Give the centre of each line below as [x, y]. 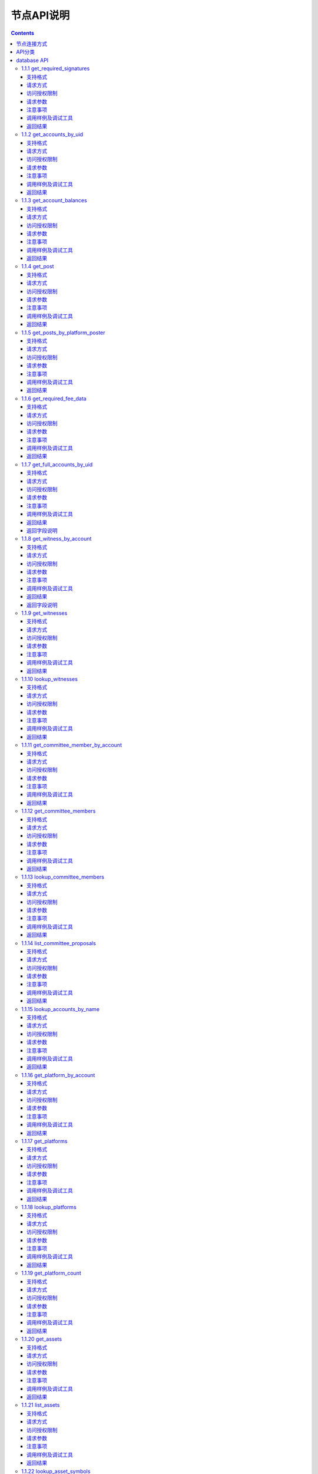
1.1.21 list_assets [41, 1405]
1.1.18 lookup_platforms [49, 1207]
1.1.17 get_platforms [44, 1141]
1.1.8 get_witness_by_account [57, 539]
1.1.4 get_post [38, 266]
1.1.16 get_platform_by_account [58, 1075]
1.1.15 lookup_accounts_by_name [61, 1009]
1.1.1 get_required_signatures [56, 68]
